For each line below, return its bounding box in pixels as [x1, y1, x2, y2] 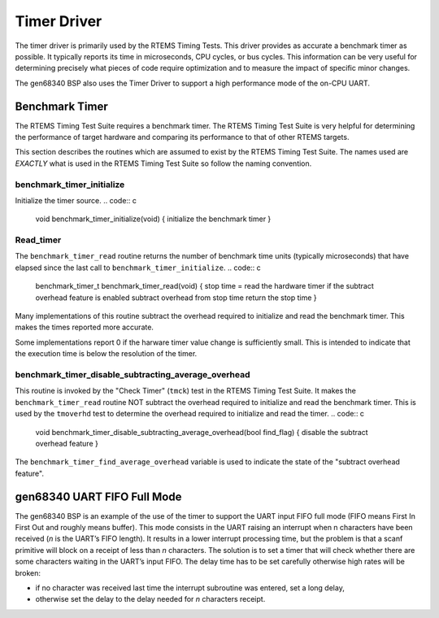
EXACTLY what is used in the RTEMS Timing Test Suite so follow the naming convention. [15, 159, 312, 168]
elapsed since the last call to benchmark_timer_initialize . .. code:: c [15, 263, 262, 272]
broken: [15, 568, 41, 577]
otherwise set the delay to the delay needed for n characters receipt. [35, 594, 266, 604]
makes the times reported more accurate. [15, 322, 154, 333]
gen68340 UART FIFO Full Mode [15, 490, 182, 503]
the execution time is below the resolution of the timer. [15, 349, 198, 359]
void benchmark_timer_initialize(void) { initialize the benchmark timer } [35, 214, 272, 224]
